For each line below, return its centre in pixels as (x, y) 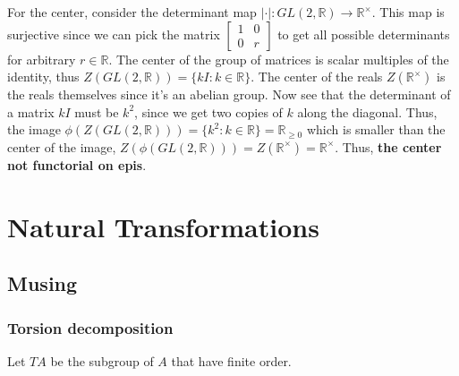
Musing (42, 283)
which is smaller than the (376, 129)
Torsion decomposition (90, 327)
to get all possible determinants (364, 34)
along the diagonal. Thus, (367, 111)
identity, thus (43, 77)
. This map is (408, 12)
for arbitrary (42, 59)
